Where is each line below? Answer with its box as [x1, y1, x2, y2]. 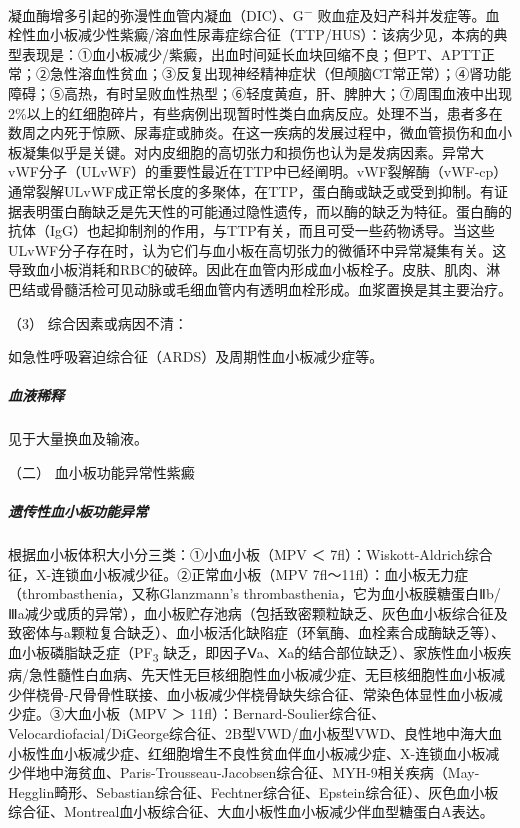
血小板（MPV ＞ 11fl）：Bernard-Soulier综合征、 [77, 703, 386, 724]
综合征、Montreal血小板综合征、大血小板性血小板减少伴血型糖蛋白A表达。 [8, 801, 494, 822]
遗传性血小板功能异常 [8, 501, 148, 522]
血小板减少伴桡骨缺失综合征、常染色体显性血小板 [166, 683, 489, 704]
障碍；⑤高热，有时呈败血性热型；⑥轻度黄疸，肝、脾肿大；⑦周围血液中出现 [8, 83, 512, 104]
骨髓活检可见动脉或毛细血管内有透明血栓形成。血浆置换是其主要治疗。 [49, 278, 512, 299]
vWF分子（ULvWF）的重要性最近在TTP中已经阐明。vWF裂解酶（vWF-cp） [8, 161, 508, 182]
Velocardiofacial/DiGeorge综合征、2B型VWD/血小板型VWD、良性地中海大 [8, 722, 489, 743]
